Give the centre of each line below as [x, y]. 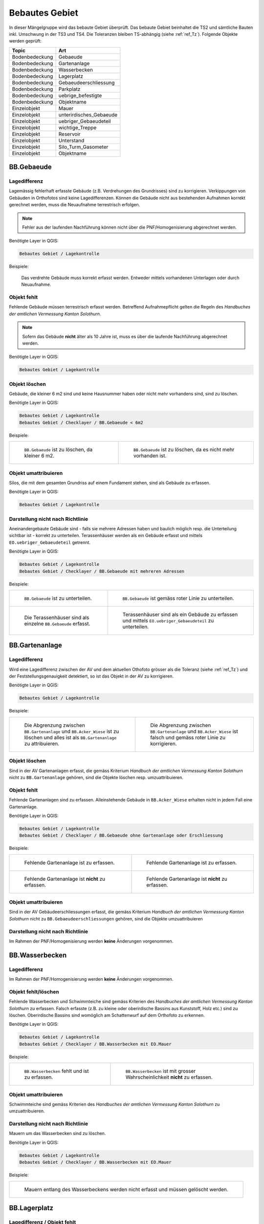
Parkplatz [69, 89]
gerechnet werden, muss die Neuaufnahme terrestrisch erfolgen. [75, 205]
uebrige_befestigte [80, 95]
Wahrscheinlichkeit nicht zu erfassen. [169, 1077]
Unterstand [71, 141]
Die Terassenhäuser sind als [57, 617]
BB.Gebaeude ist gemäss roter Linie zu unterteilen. [178, 598]
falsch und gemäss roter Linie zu [188, 737]
